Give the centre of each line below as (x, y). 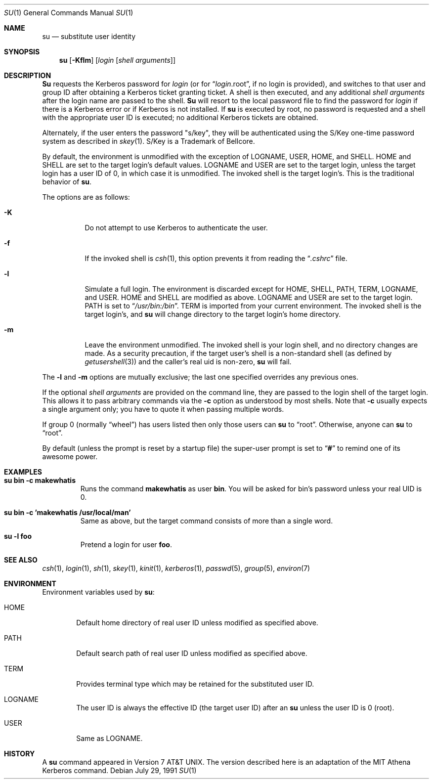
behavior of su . (67, 182)
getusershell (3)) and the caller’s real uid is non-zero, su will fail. (188, 362)
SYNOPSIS (22, 52)
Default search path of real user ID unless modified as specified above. (192, 653)
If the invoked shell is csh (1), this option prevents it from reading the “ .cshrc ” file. (216, 258)
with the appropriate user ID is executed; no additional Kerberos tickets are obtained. (180, 117)
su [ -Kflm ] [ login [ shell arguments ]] (117, 60)
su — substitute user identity (89, 36)
